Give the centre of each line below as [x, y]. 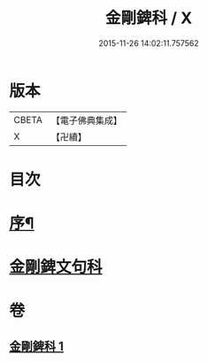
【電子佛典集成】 [86, 120]
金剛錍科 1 [37, 346]
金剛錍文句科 [56, 267]
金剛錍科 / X [149, 18]
